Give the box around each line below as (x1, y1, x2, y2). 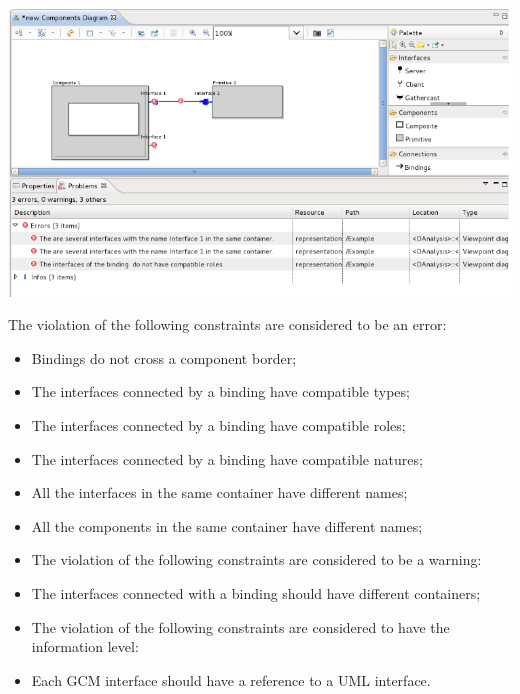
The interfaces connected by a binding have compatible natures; (31, 448, 423, 469)
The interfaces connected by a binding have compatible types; (31, 381, 410, 402)
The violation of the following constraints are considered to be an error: (8, 314, 447, 335)
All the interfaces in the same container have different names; (31, 482, 408, 503)
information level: (31, 636, 139, 657)
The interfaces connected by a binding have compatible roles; (31, 415, 406, 436)
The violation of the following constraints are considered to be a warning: (31, 549, 482, 570)
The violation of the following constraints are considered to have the (31, 616, 450, 637)
